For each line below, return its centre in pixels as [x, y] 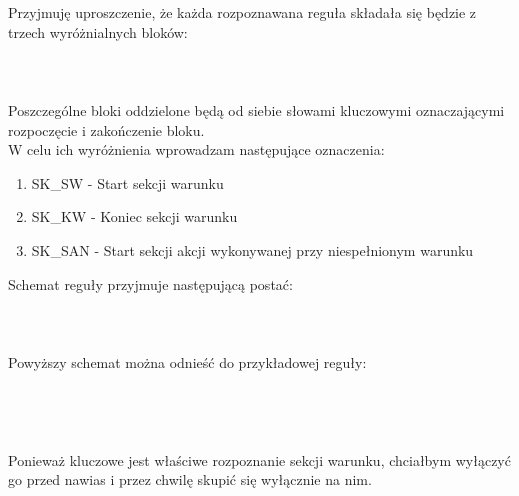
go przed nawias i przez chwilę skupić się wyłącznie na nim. [190, 479]
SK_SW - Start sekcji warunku [127, 182]
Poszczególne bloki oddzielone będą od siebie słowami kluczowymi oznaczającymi [256, 109]
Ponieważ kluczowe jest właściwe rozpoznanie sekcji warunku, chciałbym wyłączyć [259, 459]
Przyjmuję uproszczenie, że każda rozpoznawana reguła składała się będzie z [242, 12]
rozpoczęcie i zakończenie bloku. [106, 129]
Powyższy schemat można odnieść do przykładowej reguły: [187, 361]
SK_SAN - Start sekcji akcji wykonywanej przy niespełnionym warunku [252, 249]
